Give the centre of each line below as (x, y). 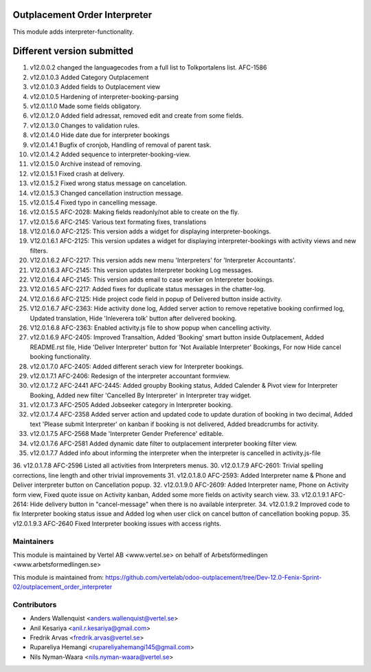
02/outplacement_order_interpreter (63, 587)
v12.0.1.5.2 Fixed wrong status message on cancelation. (109, 183)
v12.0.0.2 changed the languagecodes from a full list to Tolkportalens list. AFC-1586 (148, 67)
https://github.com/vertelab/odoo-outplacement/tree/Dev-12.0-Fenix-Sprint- (214, 577)
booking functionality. (61, 357)
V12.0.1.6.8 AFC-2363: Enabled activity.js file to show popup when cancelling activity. (150, 328)
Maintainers (33, 541)
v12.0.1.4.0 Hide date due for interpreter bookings (100, 135)
